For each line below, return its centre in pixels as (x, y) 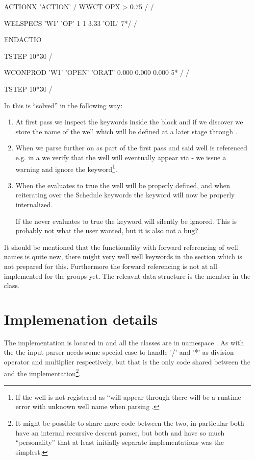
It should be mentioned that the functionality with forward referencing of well (121, 247)
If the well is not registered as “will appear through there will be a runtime (128, 397)
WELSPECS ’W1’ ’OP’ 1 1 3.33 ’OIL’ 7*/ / (71, 23)
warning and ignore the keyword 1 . (66, 168)
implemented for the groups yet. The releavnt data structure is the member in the (127, 276)
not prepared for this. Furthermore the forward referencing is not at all (111, 266)
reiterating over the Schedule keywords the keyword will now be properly (125, 195)
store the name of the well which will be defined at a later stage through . (126, 131)
